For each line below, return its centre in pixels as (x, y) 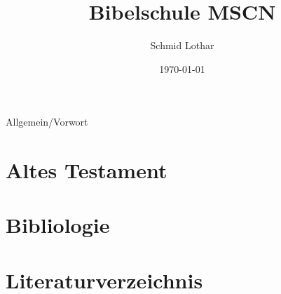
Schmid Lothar (182, 45)
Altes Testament (87, 170)
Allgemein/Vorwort (47, 122)
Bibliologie (58, 225)
